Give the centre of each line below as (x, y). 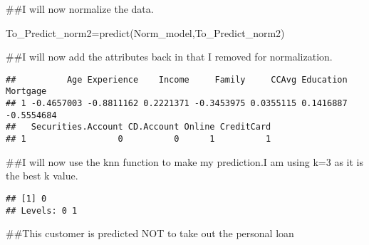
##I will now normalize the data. (80, 9)
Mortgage (26, 92)
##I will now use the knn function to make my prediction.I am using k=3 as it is (184, 161)
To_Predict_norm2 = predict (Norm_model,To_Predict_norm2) (145, 32)
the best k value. (42, 176)
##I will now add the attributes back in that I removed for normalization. (169, 57)
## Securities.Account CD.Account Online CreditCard (139, 127)
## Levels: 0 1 (42, 210)
